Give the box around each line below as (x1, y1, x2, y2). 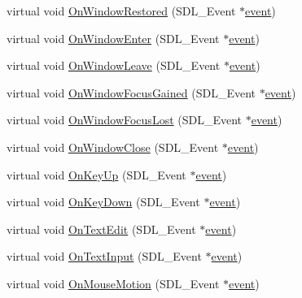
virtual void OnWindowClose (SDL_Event (7, 138, 219, 155)
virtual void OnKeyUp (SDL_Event (7, 166, 186, 183)
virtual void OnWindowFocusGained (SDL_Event (7, 84, 256, 101)
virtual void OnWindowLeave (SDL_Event (7, 57, 221, 74)
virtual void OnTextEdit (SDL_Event (7, 220, 196, 237)
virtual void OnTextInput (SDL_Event (7, 248, 202, 265)
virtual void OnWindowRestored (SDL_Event (7, 2, 236, 19)
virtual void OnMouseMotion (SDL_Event (7, 274, 220, 292)
